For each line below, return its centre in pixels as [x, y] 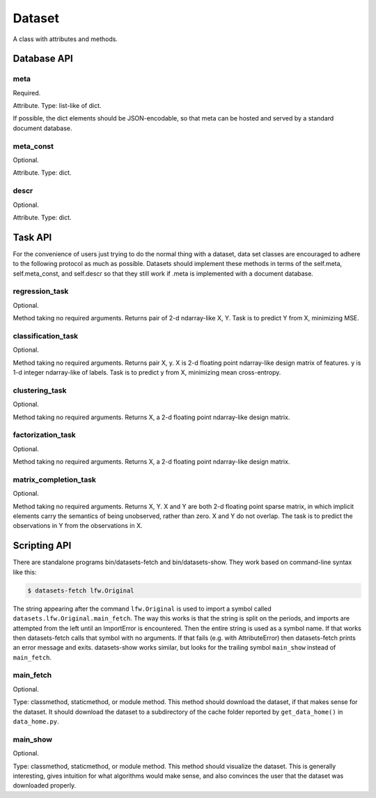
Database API [43, 59]
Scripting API [42, 546]
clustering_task [40, 390]
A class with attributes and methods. [65, 39]
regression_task [41, 291]
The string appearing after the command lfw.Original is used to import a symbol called [142, 609]
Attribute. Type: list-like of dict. [57, 106]
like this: [25, 572]
